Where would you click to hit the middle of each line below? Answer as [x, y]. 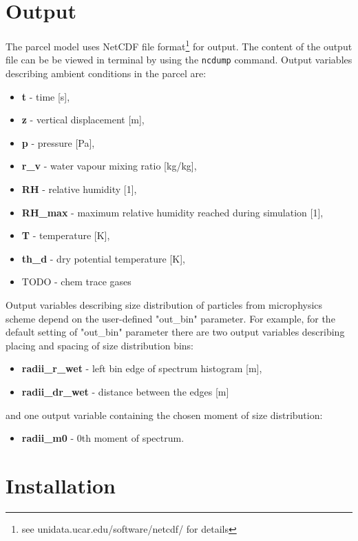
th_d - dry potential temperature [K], [103, 258]
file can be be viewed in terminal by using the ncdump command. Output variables [179, 60]
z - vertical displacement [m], [83, 120]
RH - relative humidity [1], [79, 189]
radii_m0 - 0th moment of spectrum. [103, 438]
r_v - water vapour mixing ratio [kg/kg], [109, 166]
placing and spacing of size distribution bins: [99, 345]
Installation [61, 485]
